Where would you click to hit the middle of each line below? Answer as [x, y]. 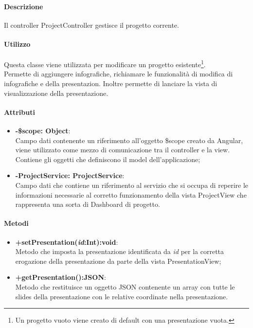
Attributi [19, 112]
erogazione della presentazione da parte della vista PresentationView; [118, 261]
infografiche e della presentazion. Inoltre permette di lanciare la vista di [111, 83]
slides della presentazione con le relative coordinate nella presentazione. [122, 296]
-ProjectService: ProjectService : [70, 175]
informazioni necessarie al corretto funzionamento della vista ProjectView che [131, 194]
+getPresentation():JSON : [61, 277]
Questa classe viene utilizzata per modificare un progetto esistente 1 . [105, 64]
